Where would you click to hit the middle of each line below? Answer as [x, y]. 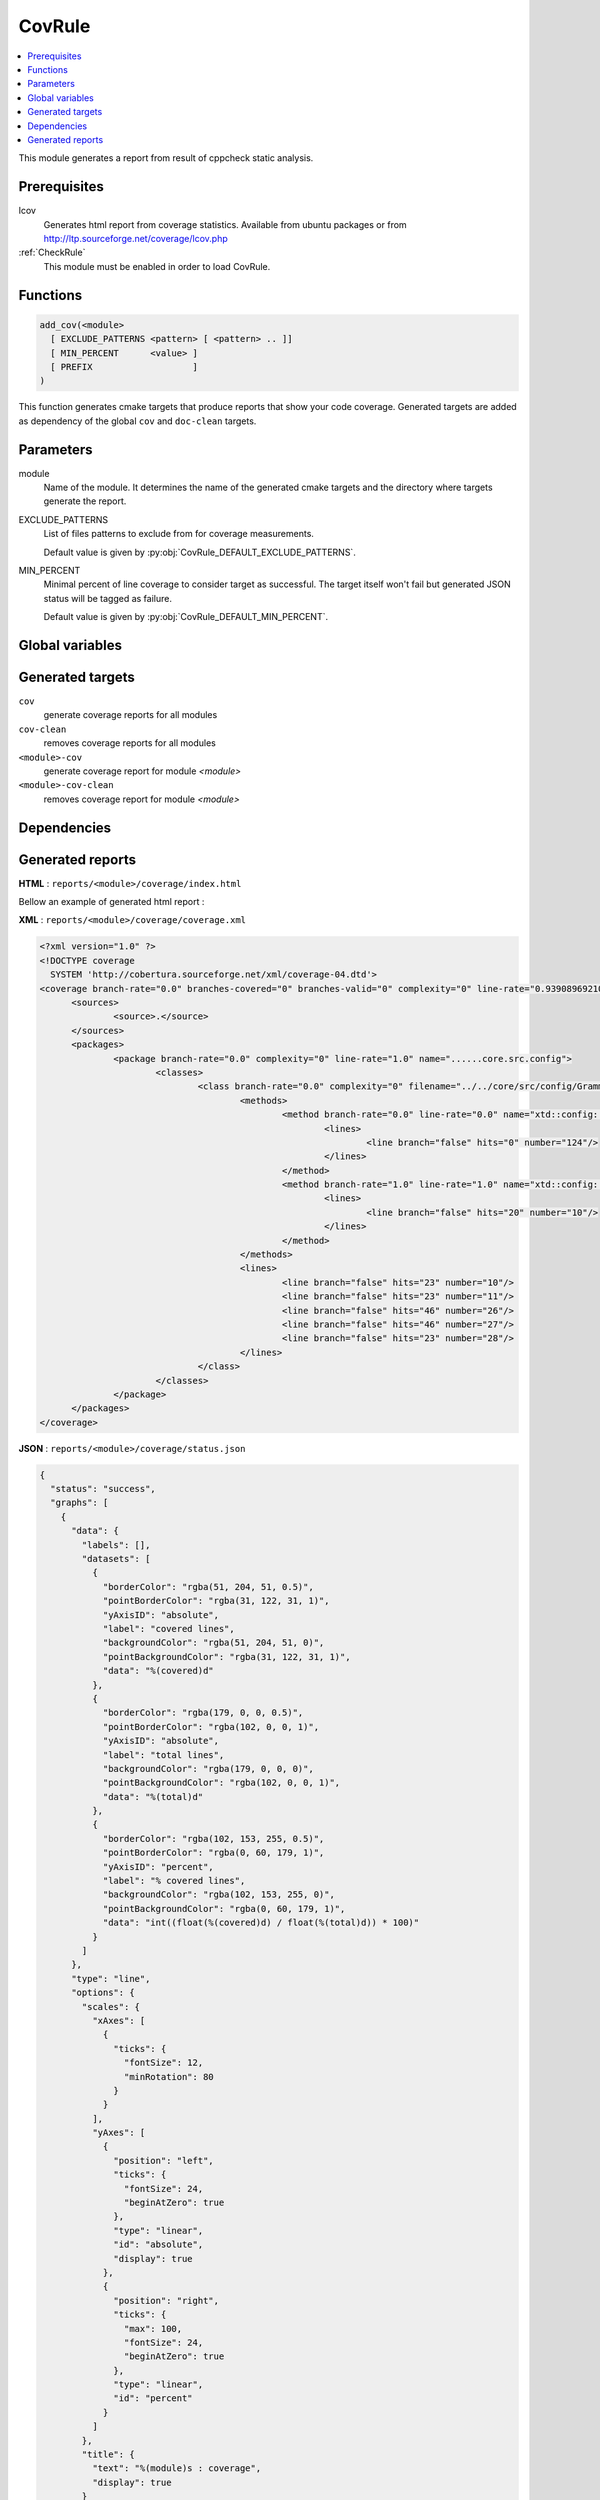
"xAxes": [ [118, 2020]
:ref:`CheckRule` [52, 252]
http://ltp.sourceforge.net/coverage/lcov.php [136, 238]
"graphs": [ [79, 1503]
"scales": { [110, 2006]
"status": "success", [103, 1489]
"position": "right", [166, 2300]
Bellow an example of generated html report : [111, 902]
